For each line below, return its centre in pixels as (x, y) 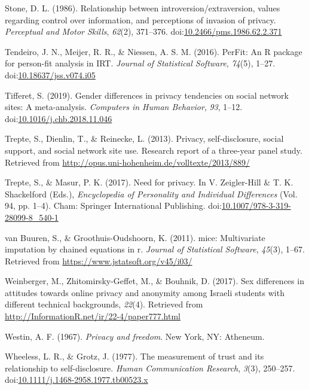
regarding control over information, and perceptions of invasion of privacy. (140, 19)
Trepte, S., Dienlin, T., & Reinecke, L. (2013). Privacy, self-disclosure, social (144, 138)
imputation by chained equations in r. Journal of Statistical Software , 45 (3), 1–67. (155, 249)
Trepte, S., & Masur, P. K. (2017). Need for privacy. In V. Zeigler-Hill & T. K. (149, 182)
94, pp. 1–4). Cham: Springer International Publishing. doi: (113, 205)
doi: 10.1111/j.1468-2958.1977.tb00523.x (77, 380)
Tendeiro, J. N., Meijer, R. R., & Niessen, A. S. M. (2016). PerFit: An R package (154, 51)
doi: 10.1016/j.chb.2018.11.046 (59, 118)
